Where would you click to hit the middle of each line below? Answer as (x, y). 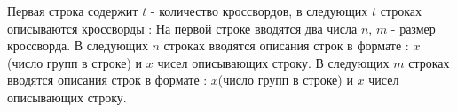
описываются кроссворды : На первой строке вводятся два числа (182, 28)
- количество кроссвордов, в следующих (259, 11)
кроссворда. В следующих (78, 45)
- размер (413, 28)
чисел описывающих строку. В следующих (273, 62)
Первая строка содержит (73, 11)
